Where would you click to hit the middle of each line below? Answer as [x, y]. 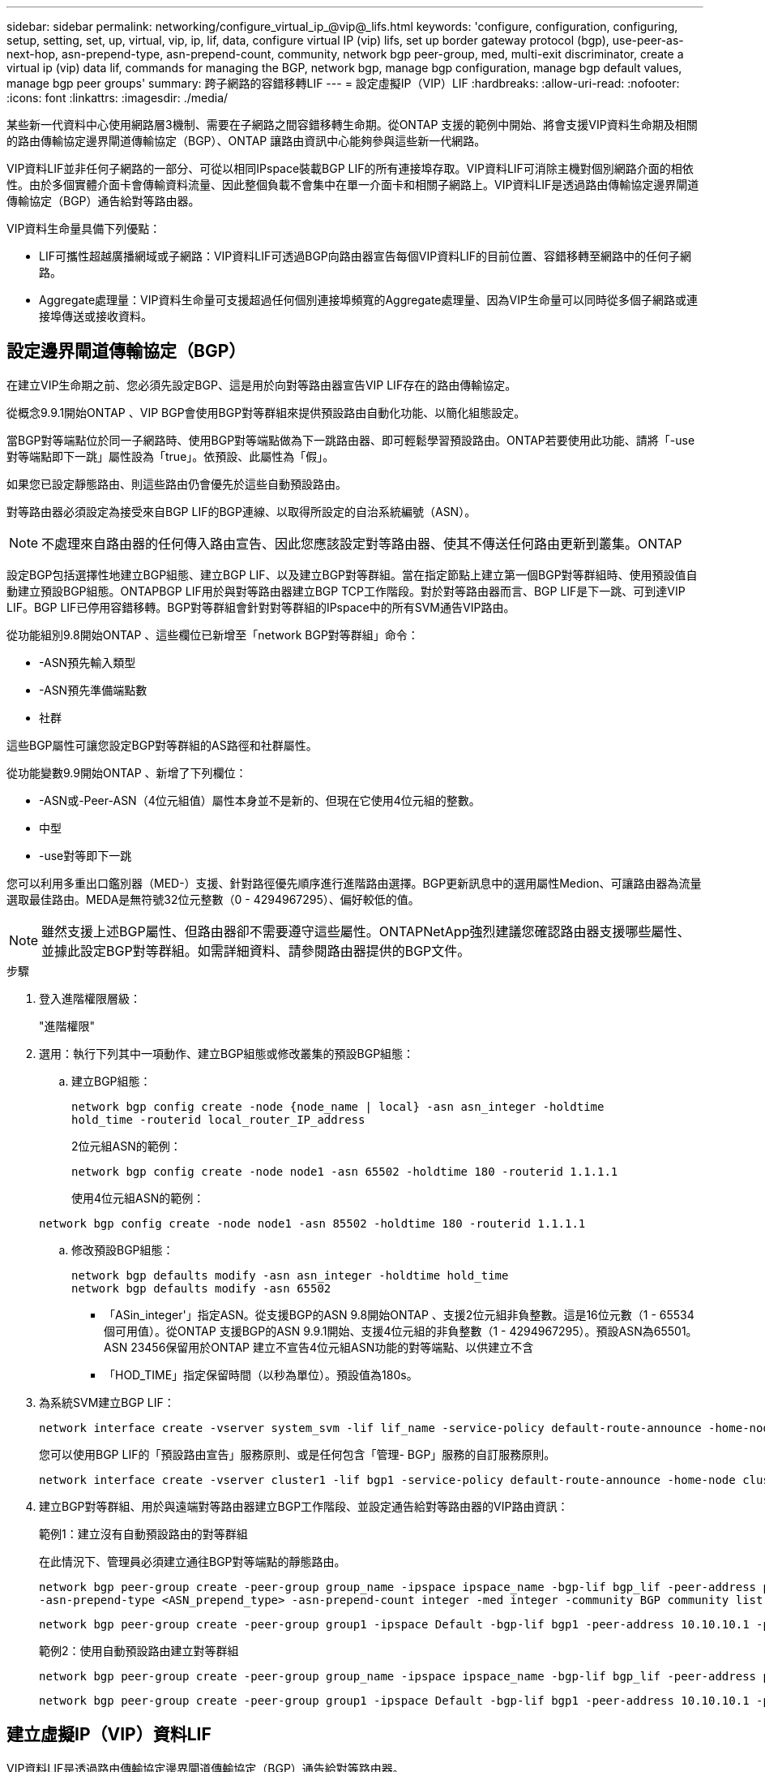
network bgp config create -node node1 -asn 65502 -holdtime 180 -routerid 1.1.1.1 [345, 1171]
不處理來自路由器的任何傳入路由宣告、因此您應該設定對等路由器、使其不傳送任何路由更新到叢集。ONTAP [362, 543]
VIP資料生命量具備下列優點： [84, 228]
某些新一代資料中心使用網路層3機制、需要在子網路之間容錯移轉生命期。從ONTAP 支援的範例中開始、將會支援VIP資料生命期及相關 [352, 125]
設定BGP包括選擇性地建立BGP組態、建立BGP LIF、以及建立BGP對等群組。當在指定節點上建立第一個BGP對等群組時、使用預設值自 [352, 574]
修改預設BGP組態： [123, 1249]
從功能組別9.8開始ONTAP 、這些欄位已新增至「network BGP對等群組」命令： [213, 634]
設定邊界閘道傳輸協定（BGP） [126, 351]
